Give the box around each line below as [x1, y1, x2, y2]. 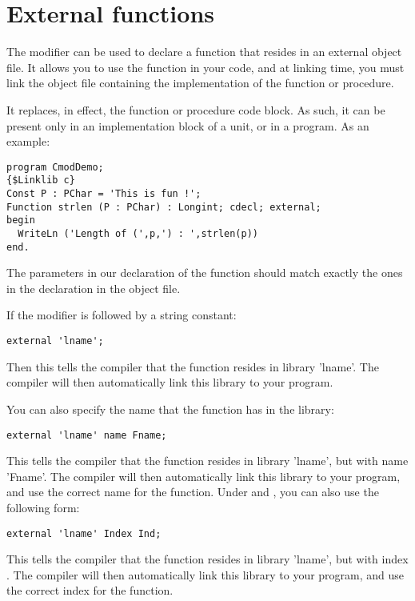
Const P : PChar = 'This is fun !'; [6, 188, 202, 199]
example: [6, 133, 50, 150]
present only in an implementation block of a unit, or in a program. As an [6, 117, 369, 134]
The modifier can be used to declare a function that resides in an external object [6, 43, 402, 60]
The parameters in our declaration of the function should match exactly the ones [6, 264, 403, 281]
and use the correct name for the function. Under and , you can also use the [6, 483, 379, 500]
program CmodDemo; [6, 161, 104, 173]
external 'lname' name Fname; [6, 429, 167, 441]
